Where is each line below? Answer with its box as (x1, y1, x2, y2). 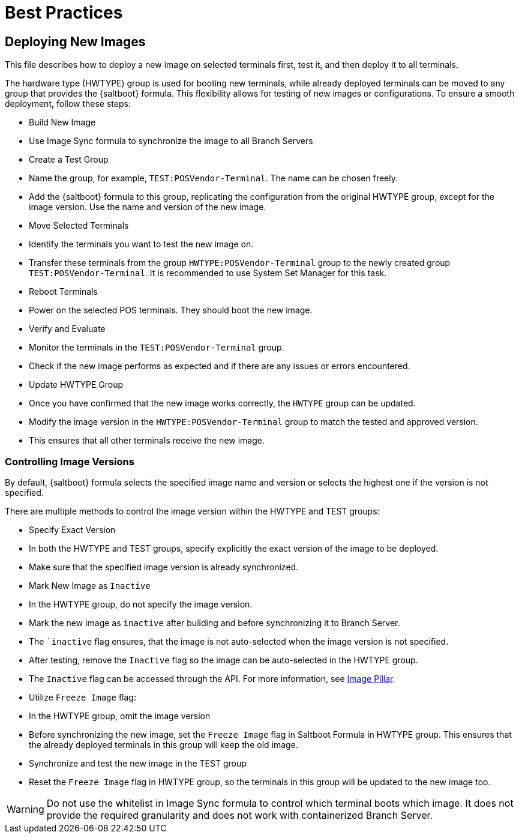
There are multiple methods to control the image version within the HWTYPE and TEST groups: (5, 505, 380, 516)
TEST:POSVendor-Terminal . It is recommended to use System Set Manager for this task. (29, 268, 387, 279)
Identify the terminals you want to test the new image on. (29, 239, 254, 250)
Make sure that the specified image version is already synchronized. (29, 561, 299, 572)
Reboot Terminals (29, 286, 98, 297)
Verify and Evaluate (29, 324, 106, 334)
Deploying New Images (5, 34, 146, 49)
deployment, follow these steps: (5, 98, 131, 109)
